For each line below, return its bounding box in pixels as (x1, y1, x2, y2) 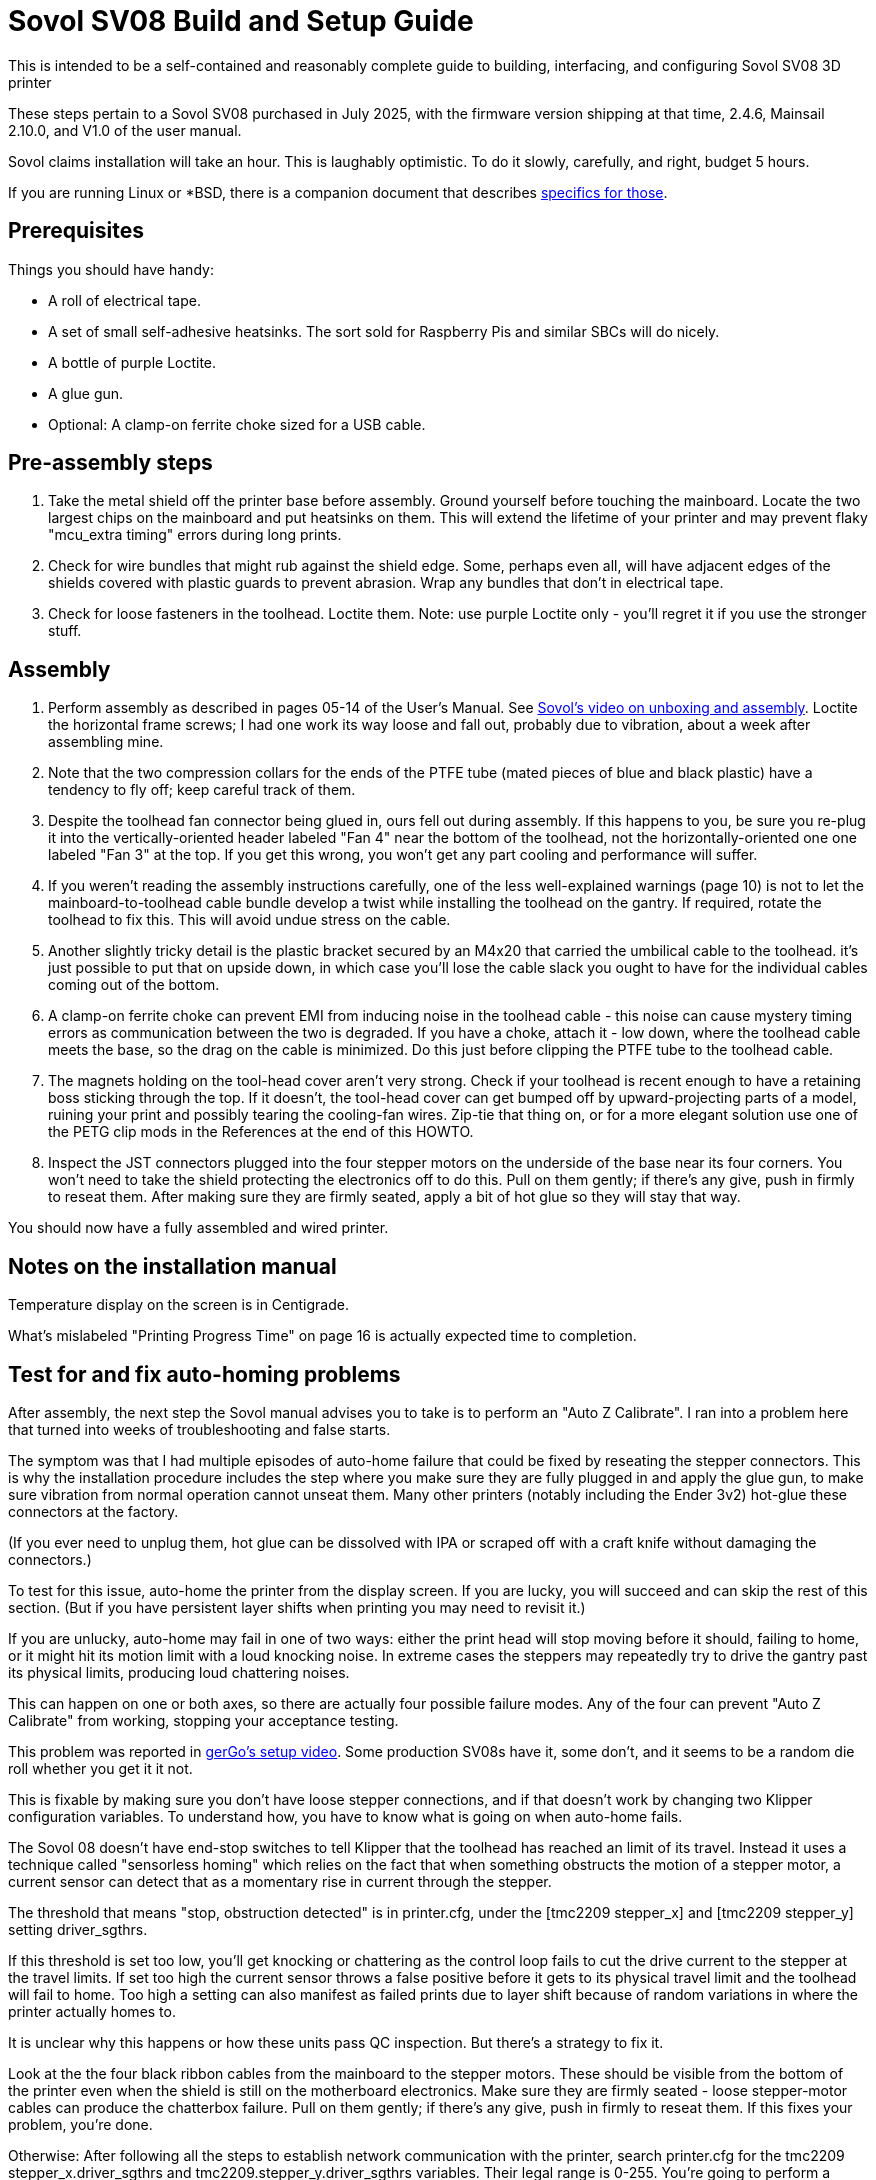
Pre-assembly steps (8, 450, 213, 476)
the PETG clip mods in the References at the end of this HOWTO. (48, 1123, 474, 1141)
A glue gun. (48, 384, 124, 402)
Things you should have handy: (8, 260, 214, 278)
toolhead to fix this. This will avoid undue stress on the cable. (48, 911, 451, 929)
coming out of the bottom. (48, 976, 220, 994)
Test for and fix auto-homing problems (8, 1361, 401, 1387)
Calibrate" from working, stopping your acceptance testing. (8, 1711, 399, 1729)
